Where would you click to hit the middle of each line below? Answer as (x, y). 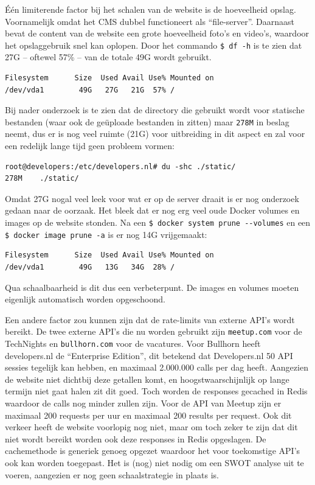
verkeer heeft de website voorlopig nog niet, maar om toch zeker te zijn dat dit (151, 427)
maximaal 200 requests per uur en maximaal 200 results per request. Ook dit (148, 415)
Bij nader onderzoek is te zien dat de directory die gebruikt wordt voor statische (155, 110)
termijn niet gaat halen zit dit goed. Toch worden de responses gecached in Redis (156, 391)
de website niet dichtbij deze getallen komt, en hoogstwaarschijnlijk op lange (147, 379)
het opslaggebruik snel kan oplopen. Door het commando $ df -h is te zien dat (154, 45)
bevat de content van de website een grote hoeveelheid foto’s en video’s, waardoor (157, 33)
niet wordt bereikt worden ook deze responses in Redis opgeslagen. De (136, 438)
